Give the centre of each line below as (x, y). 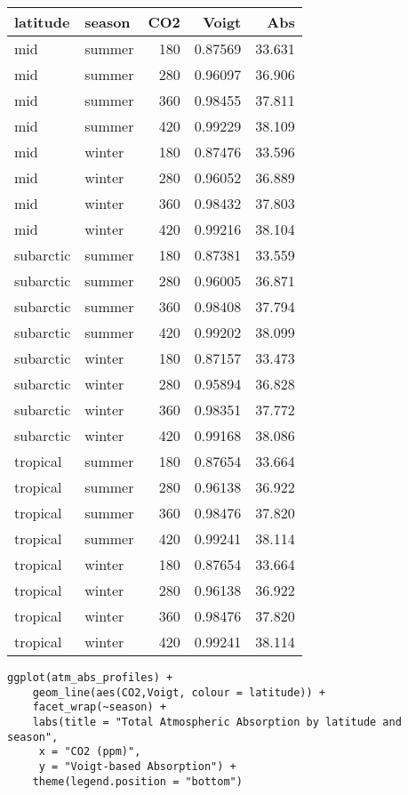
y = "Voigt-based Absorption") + (137, 766)
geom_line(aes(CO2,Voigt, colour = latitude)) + (179, 692)
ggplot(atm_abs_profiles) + (90, 678)
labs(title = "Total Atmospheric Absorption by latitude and (217, 722)
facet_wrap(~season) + (99, 707)
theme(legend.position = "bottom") (137, 781)
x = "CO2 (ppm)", (90, 752)
